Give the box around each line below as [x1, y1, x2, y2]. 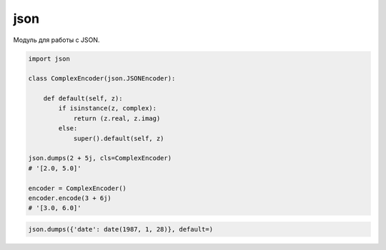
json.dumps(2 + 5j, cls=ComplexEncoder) [28, 154, 172, 162]
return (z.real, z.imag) [73, 114, 161, 123]
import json [28, 54, 71, 63]
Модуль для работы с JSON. [13, 36, 100, 44]
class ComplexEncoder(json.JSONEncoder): [28, 75, 176, 83]
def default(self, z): [43, 95, 123, 103]
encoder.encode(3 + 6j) [28, 194, 112, 202]
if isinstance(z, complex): [58, 104, 157, 113]
